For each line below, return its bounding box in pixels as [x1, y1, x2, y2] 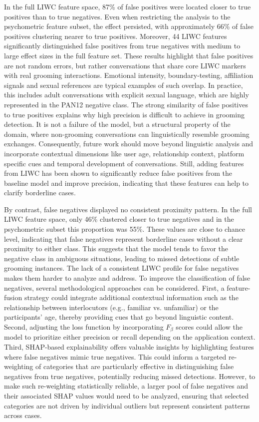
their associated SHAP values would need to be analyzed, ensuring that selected [4, 391, 249, 401]
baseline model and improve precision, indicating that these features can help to [4, 177, 249, 188]
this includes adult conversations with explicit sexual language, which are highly [4, 89, 249, 100]
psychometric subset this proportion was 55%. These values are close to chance [4, 224, 245, 234]
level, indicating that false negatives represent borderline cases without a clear [4, 233, 243, 244]
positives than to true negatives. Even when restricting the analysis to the [4, 11, 231, 21]
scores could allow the [176, 322, 243, 332]
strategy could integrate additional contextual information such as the [24, 292, 239, 303]
